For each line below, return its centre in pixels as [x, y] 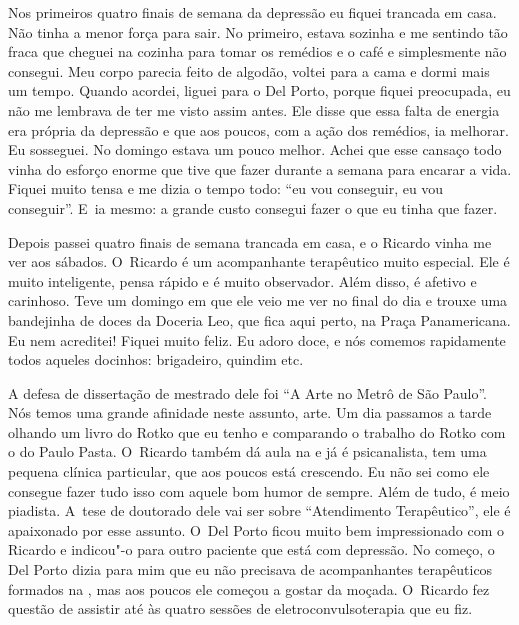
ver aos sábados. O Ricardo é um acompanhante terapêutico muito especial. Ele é [259, 261]
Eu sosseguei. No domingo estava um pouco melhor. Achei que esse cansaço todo [255, 149]
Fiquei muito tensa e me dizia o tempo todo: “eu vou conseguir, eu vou [226, 188]
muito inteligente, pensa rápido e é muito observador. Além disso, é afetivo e [242, 280]
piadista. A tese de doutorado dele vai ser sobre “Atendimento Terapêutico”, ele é [259, 510]
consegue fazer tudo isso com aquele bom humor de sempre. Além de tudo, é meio [259, 490]
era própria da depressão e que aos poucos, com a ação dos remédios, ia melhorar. [258, 129]
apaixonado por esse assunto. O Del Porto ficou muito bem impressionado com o [256, 529]
